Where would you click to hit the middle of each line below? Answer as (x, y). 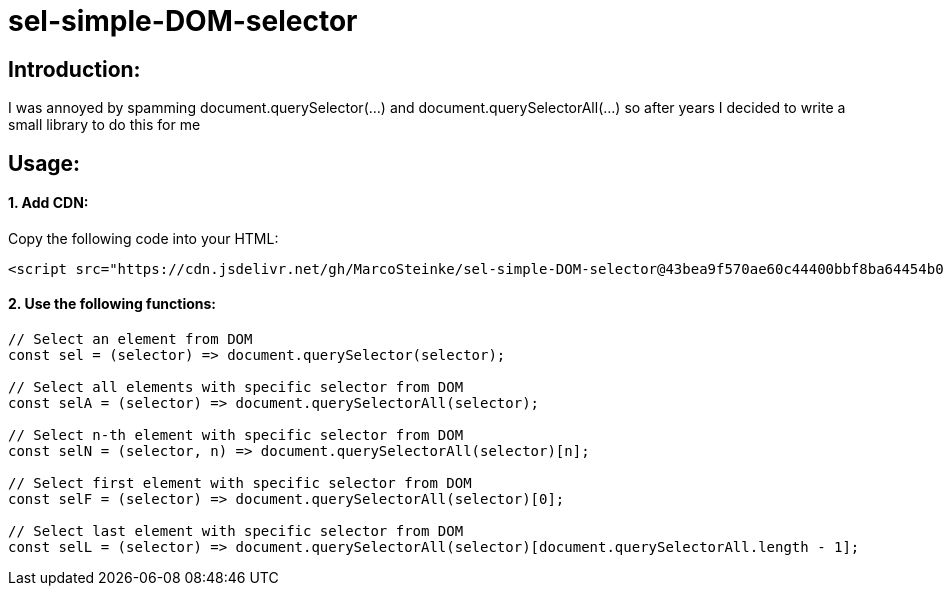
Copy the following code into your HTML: (143, 238)
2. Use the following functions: (112, 304)
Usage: (44, 163)
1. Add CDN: (48, 203)
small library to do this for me (104, 125)
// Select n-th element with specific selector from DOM (236, 435)
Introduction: (74, 69)
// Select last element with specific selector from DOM (236, 531)
